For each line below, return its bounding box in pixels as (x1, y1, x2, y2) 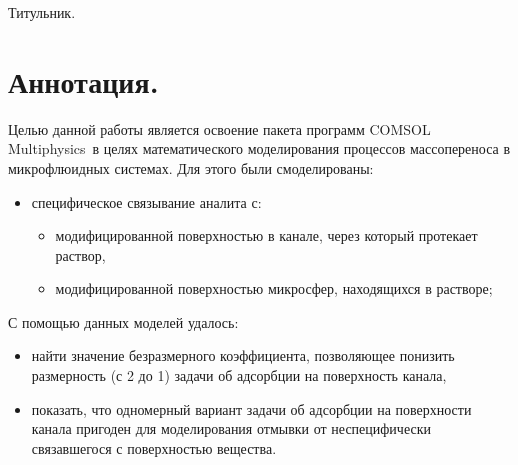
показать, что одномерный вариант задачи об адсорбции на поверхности (31, 398, 472, 419)
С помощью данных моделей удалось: (8, 311, 239, 332)
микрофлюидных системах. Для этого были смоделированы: (8, 157, 374, 178)
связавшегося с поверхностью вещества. (31, 437, 277, 458)
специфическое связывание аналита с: (31, 191, 262, 212)
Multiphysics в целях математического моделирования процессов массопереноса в (8, 138, 511, 159)
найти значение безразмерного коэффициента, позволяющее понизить (31, 345, 455, 366)
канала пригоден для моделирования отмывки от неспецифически (31, 418, 431, 439)
